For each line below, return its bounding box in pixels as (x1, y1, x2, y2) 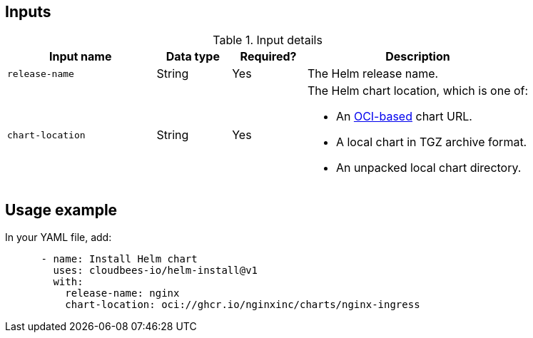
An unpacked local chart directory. (335, 160, 522, 175)
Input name (49, 49, 112, 64)
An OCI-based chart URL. (335, 109, 472, 124)
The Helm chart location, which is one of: (307, 83, 529, 98)
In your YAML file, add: (5, 231, 112, 244)
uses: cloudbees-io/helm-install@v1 (53, 265, 258, 277)
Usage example (5, 200, 118, 219)
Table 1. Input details (213, 33, 323, 48)
